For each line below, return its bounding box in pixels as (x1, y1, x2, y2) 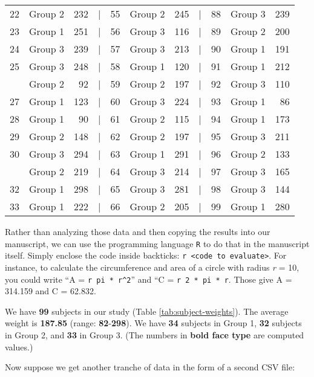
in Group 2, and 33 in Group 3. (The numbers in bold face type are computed (5, 328, 304, 341)
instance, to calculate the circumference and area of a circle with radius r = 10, (5, 260, 299, 273)
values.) (5, 340, 33, 353)
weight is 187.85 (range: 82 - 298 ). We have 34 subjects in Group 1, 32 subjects (5, 317, 302, 329)
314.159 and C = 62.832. (5, 285, 96, 297)
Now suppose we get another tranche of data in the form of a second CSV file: (5, 361, 295, 373)
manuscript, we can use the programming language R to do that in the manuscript (5, 237, 310, 250)
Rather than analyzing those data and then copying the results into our (5, 225, 270, 237)
